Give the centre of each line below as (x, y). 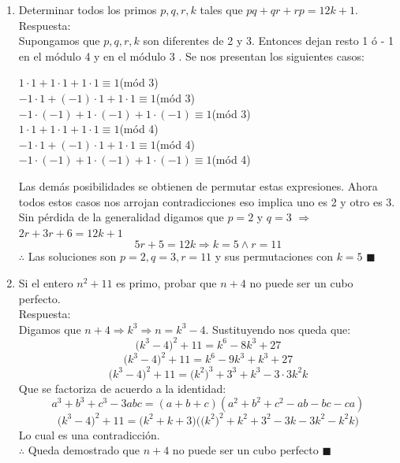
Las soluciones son (72, 256)
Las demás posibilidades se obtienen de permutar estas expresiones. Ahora (198, 185)
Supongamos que (59, 41)
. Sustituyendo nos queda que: (278, 329)
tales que (221, 9)
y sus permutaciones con (274, 256)
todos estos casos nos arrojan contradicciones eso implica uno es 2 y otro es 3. (207, 201)
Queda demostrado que (84, 450)
